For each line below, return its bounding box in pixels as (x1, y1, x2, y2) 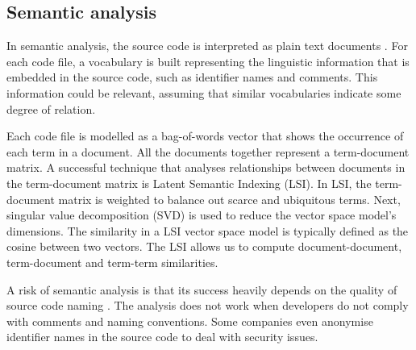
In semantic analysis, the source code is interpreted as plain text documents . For (6, 37, 408, 54)
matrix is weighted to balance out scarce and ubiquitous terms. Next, (58, 190, 401, 207)
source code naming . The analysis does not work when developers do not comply (6, 297, 409, 314)
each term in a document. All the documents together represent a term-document (6, 143, 410, 160)
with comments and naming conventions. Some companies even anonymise (6, 312, 373, 329)
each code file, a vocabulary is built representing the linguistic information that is (6, 52, 410, 69)
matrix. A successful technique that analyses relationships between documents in (6, 159, 406, 176)
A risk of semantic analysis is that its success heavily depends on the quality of (6, 281, 397, 298)
